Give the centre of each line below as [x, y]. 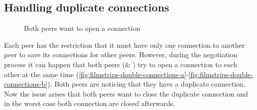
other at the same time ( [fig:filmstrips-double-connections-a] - [96, 74]
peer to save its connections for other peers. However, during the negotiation [121, 55]
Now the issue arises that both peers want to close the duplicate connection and [126, 93]
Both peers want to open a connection [82, 28]
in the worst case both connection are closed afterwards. [90, 103]
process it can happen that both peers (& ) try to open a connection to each [121, 64]
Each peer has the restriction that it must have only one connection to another [125, 45]
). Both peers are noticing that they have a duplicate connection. [146, 84]
